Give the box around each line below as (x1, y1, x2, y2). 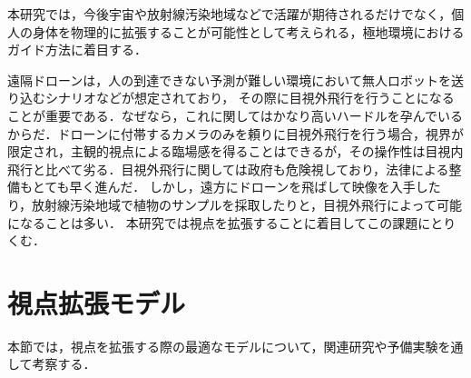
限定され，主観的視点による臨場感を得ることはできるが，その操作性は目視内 (7, 142, 464, 161)
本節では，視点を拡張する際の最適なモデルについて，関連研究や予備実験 (7, 336, 438, 355)
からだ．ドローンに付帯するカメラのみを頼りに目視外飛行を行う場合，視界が (7, 124, 464, 143)
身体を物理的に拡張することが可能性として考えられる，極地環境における (32, 22, 465, 41)
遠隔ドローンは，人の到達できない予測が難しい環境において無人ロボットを (7, 70, 451, 89)
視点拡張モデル (7, 283, 186, 321)
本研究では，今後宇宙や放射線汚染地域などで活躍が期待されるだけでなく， (7, 5, 452, 23)
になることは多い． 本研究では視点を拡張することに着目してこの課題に (7, 213, 431, 232)
